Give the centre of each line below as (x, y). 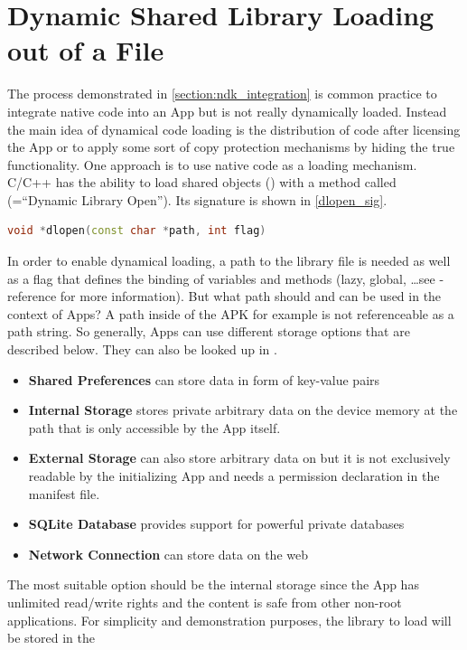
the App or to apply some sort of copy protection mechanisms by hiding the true (231, 147)
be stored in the (51, 638)
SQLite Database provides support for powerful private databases (216, 524)
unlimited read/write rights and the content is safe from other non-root (205, 602)
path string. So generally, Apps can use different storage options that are (209, 331)
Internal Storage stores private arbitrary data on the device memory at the (243, 410)
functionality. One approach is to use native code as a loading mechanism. (212, 164)
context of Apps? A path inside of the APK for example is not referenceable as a (231, 313)
